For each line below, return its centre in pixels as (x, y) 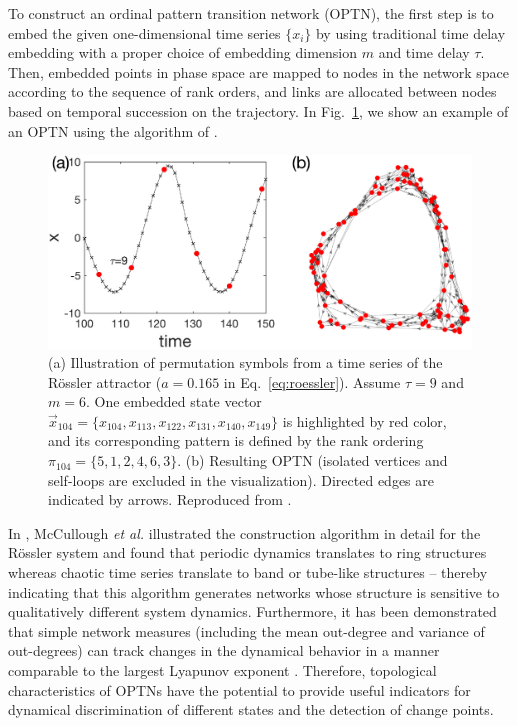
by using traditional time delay (410, 32)
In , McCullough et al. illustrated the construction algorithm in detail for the (244, 532)
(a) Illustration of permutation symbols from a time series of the (245, 362)
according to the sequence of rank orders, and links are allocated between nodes (252, 91)
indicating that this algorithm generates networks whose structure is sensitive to (254, 591)
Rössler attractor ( (105, 381)
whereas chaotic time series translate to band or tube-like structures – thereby (248, 572)
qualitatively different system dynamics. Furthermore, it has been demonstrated (252, 611)
